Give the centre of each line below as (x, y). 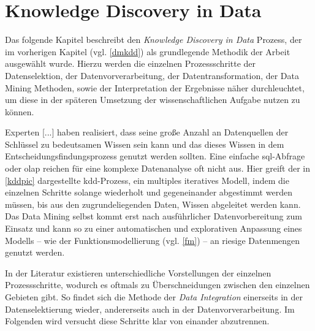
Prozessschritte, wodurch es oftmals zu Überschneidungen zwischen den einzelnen (157, 285)
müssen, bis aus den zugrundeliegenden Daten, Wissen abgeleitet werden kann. (153, 204)
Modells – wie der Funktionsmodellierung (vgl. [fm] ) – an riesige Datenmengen (153, 240)
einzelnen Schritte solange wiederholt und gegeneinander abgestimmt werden (149, 192)
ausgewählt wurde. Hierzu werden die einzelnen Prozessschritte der (131, 63)
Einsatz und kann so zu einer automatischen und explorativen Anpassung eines (154, 228)
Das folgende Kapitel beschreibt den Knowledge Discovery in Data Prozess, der (154, 40)
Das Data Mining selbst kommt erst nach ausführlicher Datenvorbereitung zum (154, 216)
